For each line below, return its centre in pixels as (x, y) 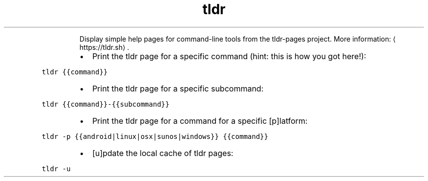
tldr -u (56, 169)
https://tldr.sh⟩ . (104, 47)
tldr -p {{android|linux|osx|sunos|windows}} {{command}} (155, 136)
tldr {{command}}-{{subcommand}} (106, 104)
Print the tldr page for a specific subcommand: (178, 88)
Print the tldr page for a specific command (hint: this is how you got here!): (229, 56)
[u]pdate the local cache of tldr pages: (163, 153)
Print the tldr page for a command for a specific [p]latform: (200, 121)
